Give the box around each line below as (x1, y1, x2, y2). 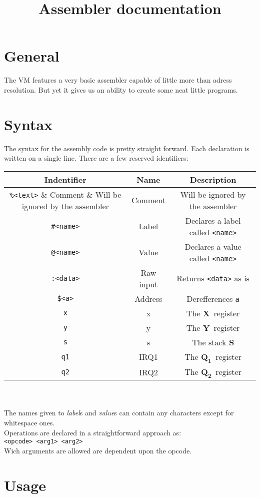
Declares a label (185, 214, 241, 226)
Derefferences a (186, 292, 239, 304)
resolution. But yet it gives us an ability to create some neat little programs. (4, 84, 238, 95)
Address (134, 292, 162, 304)
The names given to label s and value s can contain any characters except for (4, 407, 234, 418)
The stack (192, 336, 226, 348)
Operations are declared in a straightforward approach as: (4, 427, 181, 437)
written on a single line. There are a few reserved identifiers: (4, 153, 188, 163)
